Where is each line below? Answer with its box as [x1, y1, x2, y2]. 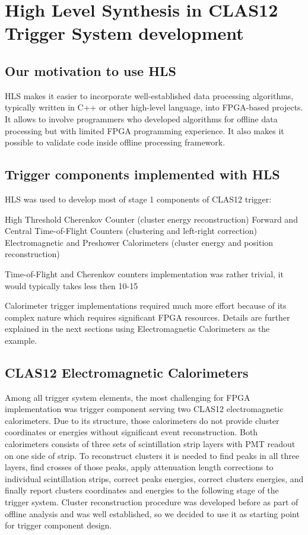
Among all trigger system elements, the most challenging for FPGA [5, 391, 250, 403]
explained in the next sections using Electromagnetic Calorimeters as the [5, 322, 270, 335]
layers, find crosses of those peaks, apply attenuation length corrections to [5, 461, 274, 473]
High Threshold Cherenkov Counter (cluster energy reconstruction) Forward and [5, 213, 298, 225]
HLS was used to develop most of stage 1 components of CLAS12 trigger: [5, 192, 272, 205]
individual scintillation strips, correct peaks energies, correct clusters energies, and [5, 472, 304, 485]
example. [5, 334, 37, 346]
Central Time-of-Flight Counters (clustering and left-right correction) [5, 224, 257, 237]
